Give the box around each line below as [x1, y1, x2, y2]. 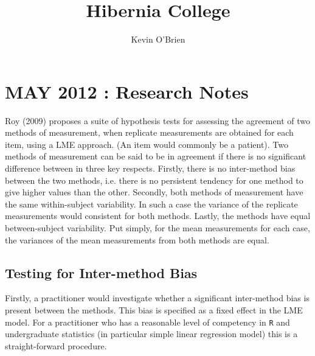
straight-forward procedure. [5, 339, 107, 352]
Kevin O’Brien [131, 33, 185, 46]
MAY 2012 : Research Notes [5, 79, 249, 103]
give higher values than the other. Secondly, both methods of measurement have [5, 186, 303, 198]
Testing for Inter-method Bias [5, 263, 198, 282]
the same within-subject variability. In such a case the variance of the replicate [5, 197, 298, 210]
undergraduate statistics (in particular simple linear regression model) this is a [5, 327, 298, 340]
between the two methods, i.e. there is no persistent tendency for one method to [5, 173, 303, 186]
